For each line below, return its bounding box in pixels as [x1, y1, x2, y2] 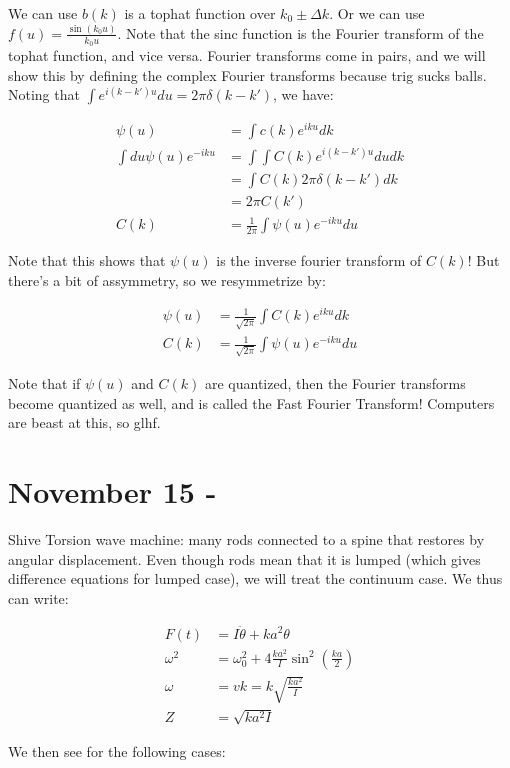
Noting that [8, 84, 80, 105]
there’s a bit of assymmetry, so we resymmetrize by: [8, 269, 326, 290]
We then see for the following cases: [8, 740, 226, 761]
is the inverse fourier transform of [216, 250, 422, 271]
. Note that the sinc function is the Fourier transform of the [117, 22, 484, 43]
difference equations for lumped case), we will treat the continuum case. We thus [8, 568, 503, 589]
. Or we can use [329, 3, 425, 23]
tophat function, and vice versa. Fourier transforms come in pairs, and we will [8, 45, 486, 66]
